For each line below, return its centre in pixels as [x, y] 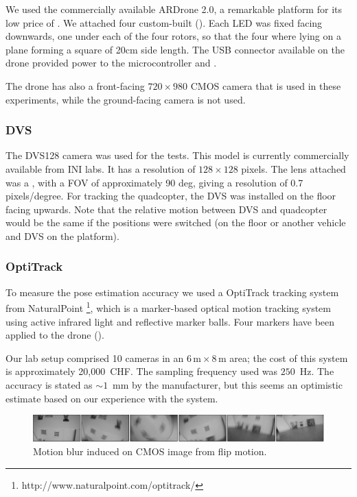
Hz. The [317, 371]
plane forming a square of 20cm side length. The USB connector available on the [175, 49]
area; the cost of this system [289, 357]
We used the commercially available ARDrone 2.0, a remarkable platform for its [174, 9]
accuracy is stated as [49, 384]
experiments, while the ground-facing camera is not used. [126, 99]
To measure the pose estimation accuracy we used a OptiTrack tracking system [172, 292]
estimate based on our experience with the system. [112, 398]
